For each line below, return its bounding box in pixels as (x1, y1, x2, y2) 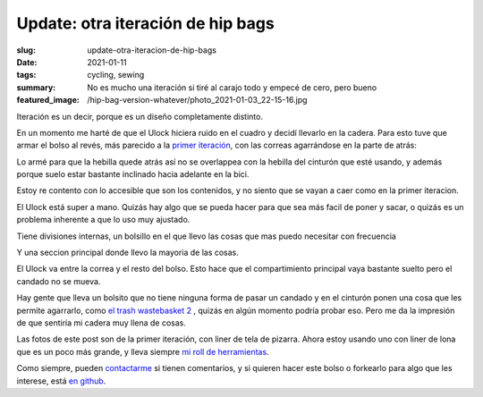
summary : (16, 81, 56, 93)
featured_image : (16, 95, 80, 106)
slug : (16, 45, 36, 55)
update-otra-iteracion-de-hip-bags (87, 45, 216, 55)
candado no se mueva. (16, 275, 101, 286)
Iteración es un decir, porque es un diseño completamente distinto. (16, 111, 264, 122)
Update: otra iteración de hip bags (16, 13, 275, 33)
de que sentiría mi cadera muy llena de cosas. (16, 317, 187, 328)
